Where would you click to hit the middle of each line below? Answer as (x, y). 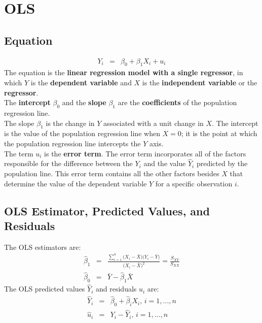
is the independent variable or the (200, 82)
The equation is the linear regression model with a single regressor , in (124, 72)
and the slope (84, 102)
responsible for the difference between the (68, 163)
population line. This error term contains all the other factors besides (112, 173)
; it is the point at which (219, 133)
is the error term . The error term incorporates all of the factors (145, 153)
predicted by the (222, 163)
